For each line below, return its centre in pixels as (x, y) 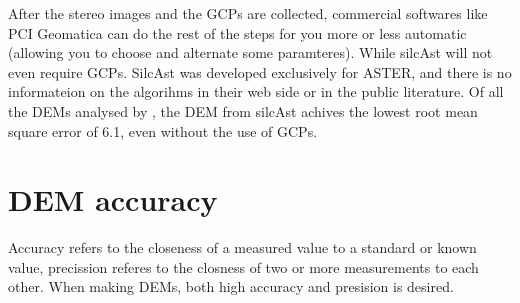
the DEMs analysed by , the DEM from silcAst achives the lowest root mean (243, 110)
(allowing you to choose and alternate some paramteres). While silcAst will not (250, 52)
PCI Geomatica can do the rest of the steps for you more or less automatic (237, 32)
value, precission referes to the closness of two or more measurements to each (243, 266)
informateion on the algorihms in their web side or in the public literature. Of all (256, 91)
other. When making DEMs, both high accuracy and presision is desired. (231, 286)
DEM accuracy (113, 199)
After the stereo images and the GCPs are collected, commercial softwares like (248, 13)
